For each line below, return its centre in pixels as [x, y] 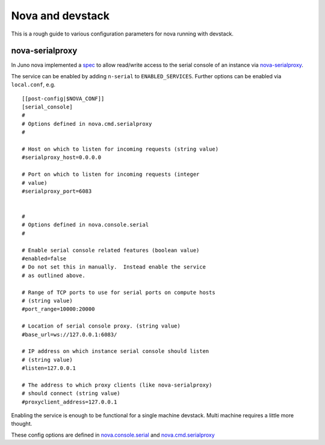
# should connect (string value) [71, 394]
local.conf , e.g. [33, 85]
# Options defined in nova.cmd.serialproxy [87, 124]
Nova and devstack [60, 16]
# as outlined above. [54, 275]
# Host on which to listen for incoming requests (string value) [120, 149]
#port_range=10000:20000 [58, 309]
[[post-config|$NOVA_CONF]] [63, 98]
